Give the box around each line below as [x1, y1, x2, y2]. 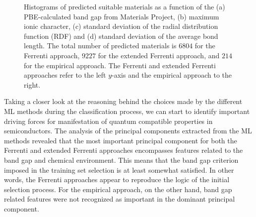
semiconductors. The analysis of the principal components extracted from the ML [4, 125, 252, 136]
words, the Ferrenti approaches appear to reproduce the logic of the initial [4, 174, 230, 185]
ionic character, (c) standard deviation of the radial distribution [24, 21, 218, 31]
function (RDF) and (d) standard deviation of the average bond [24, 30, 218, 41]
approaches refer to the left [24, 70, 106, 80]
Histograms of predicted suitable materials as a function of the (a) [24, 1, 225, 11]
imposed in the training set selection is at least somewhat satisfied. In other [4, 164, 234, 175]
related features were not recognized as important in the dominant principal [4, 194, 235, 204]
